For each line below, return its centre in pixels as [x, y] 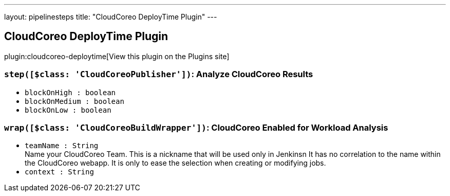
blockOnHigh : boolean [70, 92]
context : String [59, 172]
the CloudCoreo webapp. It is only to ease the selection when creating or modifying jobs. [175, 163]
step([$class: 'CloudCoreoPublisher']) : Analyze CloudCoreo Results [159, 74]
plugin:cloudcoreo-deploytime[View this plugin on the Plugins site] [117, 56]
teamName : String [62, 146]
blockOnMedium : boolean [74, 101]
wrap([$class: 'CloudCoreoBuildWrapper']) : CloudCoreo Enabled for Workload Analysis [196, 127]
